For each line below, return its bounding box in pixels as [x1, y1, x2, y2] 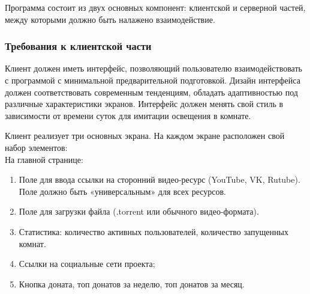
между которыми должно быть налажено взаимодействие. [5, 13, 215, 25]
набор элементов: [5, 141, 68, 153]
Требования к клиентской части [5, 38, 152, 54]
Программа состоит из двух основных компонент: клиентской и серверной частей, [5, 1, 306, 13]
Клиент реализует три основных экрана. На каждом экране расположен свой [5, 129, 285, 142]
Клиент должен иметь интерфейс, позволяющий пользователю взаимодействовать [5, 62, 302, 75]
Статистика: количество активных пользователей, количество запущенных [19, 225, 288, 237]
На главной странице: [5, 153, 83, 165]
